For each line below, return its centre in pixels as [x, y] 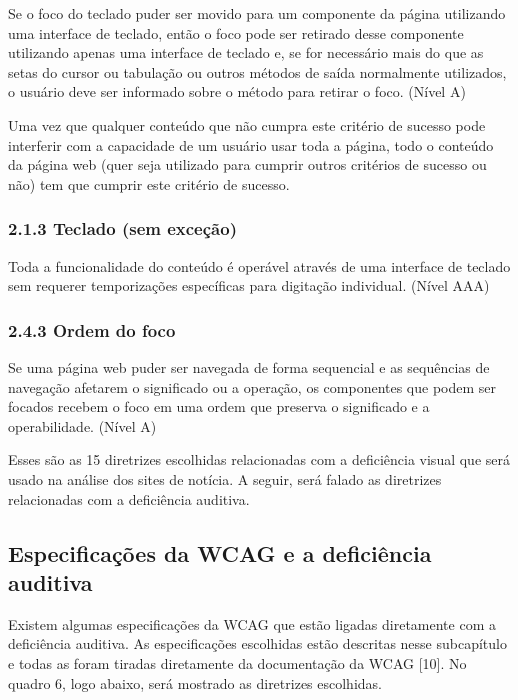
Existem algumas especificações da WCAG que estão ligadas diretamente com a [252, 623]
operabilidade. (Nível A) [82, 425]
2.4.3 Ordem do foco [92, 329]
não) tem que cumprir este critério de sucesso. [149, 183]
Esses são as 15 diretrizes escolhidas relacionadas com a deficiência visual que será [259, 459]
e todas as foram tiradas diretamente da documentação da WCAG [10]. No [237, 662]
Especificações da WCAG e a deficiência [220, 552]
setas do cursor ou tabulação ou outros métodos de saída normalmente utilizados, [257, 71]
